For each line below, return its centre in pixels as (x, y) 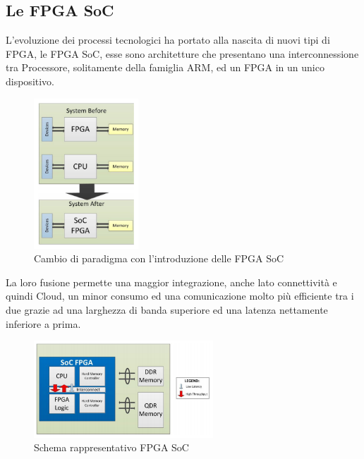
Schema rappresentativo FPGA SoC (111, 447)
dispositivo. (30, 81)
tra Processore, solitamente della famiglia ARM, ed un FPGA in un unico (165, 67)
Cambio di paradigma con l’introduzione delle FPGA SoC (159, 258)
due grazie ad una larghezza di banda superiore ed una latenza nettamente (167, 310)
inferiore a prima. (43, 323)
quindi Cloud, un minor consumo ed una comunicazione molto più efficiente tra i (180, 296)
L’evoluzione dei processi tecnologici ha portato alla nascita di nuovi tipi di (168, 40)
